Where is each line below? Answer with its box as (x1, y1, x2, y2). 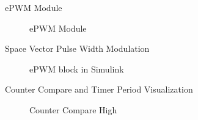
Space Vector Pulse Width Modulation (5, 42, 150, 55)
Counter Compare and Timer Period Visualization (5, 83, 193, 96)
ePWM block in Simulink (29, 62, 124, 75)
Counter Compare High (29, 103, 117, 116)
